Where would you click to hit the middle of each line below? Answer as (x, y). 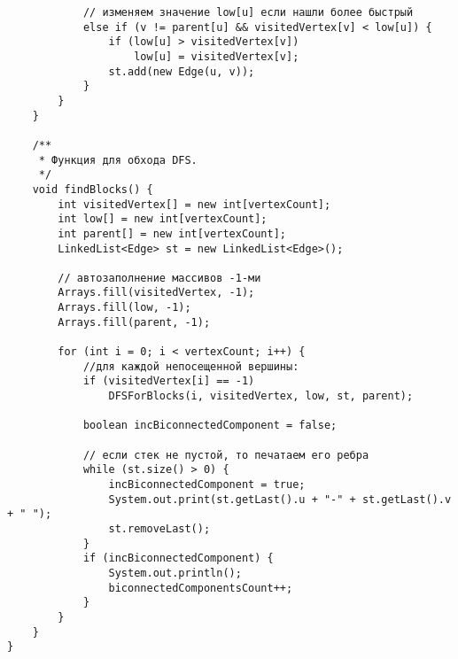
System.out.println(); (175, 573)
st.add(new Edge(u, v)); (182, 71)
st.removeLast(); (159, 528)
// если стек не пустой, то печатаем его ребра (226, 455)
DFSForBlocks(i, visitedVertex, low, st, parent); (261, 396)
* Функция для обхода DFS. (118, 160)
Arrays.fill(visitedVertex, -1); (156, 293)
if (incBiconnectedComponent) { (178, 558)
